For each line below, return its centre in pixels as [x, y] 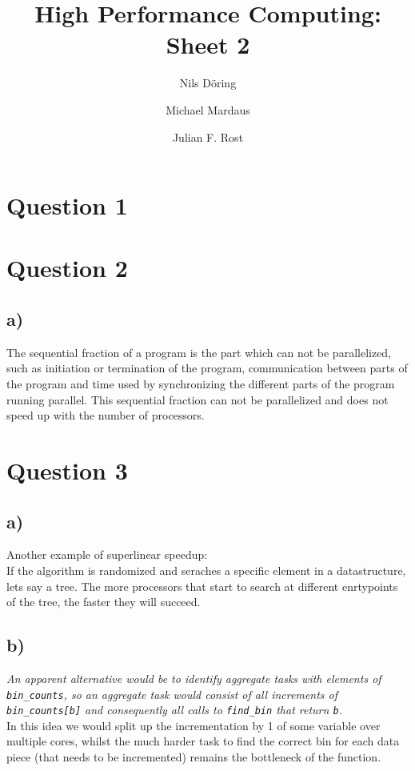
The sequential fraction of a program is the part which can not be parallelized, [199, 352]
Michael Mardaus [208, 109]
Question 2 [67, 268]
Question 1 [67, 205]
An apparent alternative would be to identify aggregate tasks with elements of [194, 678]
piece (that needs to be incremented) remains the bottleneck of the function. [194, 757]
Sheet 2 [208, 44]
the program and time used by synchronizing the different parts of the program [201, 384]
